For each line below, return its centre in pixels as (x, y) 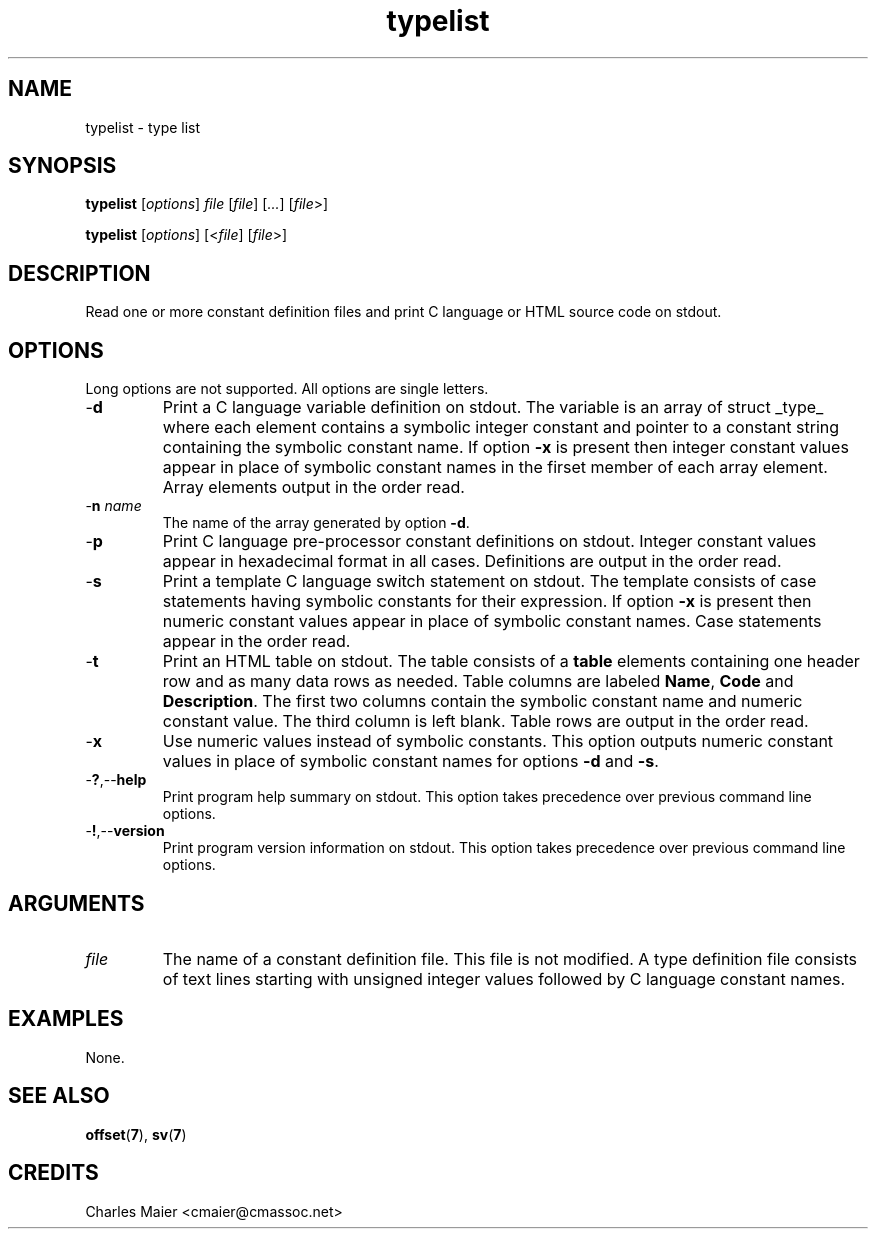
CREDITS (53, 1173)
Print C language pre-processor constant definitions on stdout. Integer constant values (489, 541)
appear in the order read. (256, 641)
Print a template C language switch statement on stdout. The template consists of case (489, 581)
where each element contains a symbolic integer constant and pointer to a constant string (501, 427)
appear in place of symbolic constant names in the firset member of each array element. (495, 467)
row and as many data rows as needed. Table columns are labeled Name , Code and (478, 681)
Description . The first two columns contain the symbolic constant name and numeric (482, 701)
